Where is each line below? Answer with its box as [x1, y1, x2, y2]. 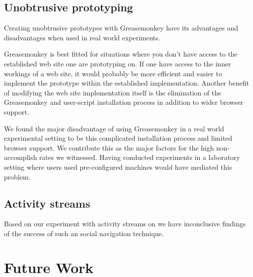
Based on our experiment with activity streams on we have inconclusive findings [4, 218, 246, 229]
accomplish [4, 152, 37, 162]
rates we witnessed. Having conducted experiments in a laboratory [39, 152, 240, 162]
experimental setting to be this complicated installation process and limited [4, 133, 232, 143]
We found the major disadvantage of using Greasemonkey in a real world [4, 123, 224, 133]
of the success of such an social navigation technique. [4, 228, 164, 238]
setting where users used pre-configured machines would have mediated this [4, 161, 232, 172]
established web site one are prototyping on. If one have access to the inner [4, 58, 231, 68]
